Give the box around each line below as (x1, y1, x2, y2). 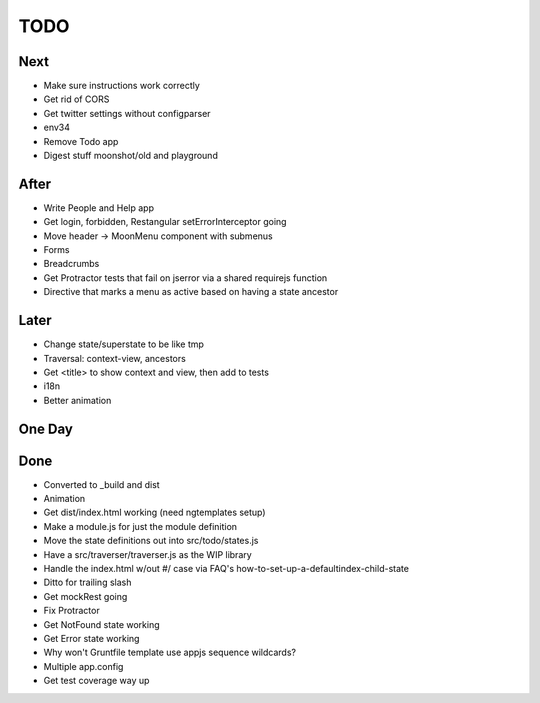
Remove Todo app (43, 135, 119, 147)
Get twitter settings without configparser (43, 107, 211, 119)
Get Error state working (43, 632, 140, 644)
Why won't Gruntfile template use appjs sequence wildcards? (43, 646, 297, 659)
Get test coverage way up (43, 675, 150, 687)
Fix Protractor (43, 605, 100, 617)
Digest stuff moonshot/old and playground (43, 150, 219, 162)
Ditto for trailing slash (43, 576, 132, 589)
